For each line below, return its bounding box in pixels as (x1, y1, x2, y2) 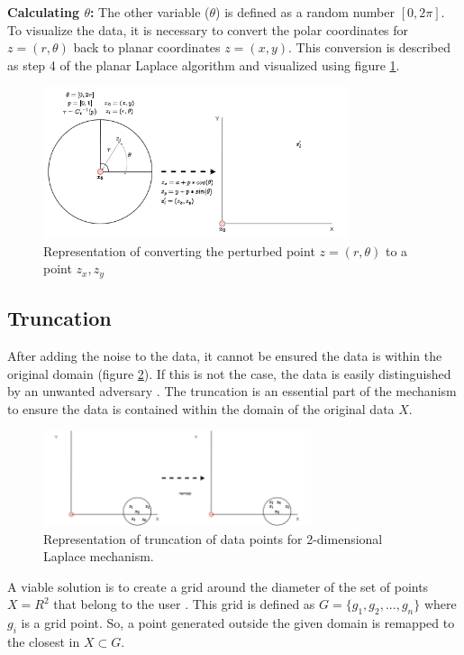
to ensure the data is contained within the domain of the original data (7, 399, 395, 418)
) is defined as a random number (215, 3, 396, 21)
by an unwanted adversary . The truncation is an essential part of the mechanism (7, 382, 457, 401)
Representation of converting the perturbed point (43, 241, 315, 260)
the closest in (7, 632, 80, 650)
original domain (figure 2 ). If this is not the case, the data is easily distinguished (7, 364, 451, 383)
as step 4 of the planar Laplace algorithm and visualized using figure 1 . (7, 55, 400, 74)
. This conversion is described (287, 38, 451, 57)
